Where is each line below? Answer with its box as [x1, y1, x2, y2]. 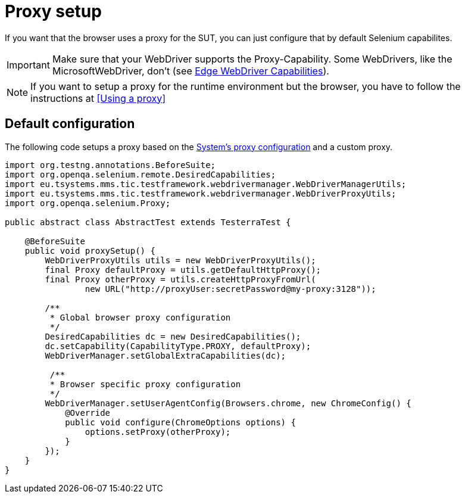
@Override [65, 407, 111, 418]
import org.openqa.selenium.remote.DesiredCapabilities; [5, 169, 276, 179]
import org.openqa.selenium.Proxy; [5, 198, 171, 208]
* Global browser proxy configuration [49, 312, 231, 322]
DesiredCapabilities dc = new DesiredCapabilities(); [45, 331, 301, 341]
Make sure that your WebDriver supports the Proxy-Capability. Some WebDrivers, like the [52, 52, 452, 65]
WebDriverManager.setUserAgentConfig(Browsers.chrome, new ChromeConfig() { [45, 398, 411, 408]
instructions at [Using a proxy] [30, 92, 166, 104]
